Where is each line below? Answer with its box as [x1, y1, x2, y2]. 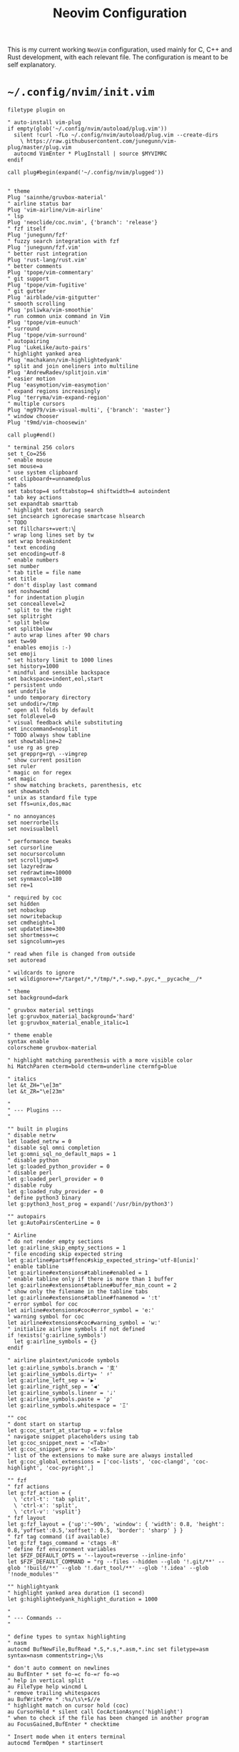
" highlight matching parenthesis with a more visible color [7, 1057, 193, 1064]
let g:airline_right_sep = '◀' [7, 1383, 101, 1390]
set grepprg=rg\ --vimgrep [7, 750, 88, 758]
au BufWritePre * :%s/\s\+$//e [7, 1696, 101, 1703]
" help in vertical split [7, 1677, 84, 1684]
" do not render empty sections [7, 1238, 103, 1245]
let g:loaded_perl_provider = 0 [7, 1175, 103, 1183]
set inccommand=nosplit [7, 725, 78, 733]
